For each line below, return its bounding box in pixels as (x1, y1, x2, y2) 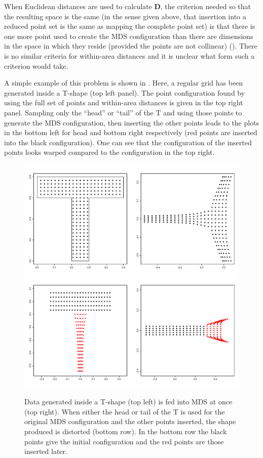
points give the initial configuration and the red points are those (24, 436, 224, 446)
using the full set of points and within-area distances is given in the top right (4, 97, 243, 108)
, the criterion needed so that (160, 1, 251, 11)
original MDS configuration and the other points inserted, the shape (24, 416, 236, 427)
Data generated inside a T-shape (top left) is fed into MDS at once (24, 396, 233, 407)
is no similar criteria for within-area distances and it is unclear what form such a (4, 50, 255, 61)
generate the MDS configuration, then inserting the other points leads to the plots (4, 117, 259, 128)
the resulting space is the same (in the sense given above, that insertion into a (4, 11, 246, 21)
